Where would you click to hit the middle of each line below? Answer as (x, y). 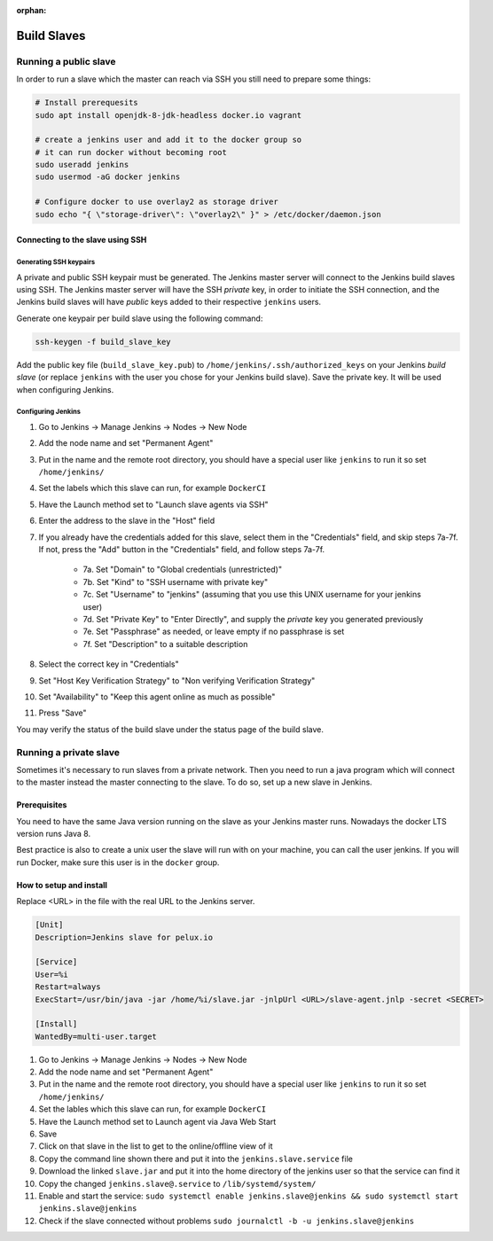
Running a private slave (68, 752)
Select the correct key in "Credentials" (109, 664)
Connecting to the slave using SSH (82, 240)
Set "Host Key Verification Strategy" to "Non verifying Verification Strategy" (177, 680)
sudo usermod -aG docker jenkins (108, 177)
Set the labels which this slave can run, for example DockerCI (152, 488)
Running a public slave (66, 61)
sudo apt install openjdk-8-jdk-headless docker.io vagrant (168, 115)
